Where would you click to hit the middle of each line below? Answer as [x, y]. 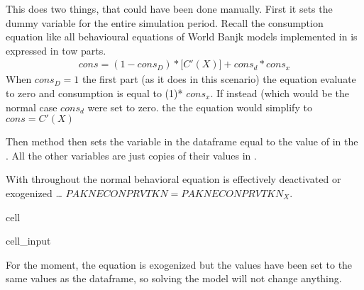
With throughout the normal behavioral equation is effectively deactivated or [173, 179]
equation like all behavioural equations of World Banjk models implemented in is [182, 37]
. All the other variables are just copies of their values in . [131, 155]
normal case [32, 107]
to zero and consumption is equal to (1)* [94, 93]
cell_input [28, 241]
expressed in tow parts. [56, 50]
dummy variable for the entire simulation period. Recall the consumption [165, 22]
